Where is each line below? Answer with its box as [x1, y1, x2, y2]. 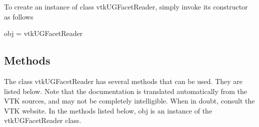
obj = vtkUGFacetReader [4, 28, 83, 38]
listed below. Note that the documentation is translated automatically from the [4, 85, 247, 96]
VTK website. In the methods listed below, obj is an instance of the [4, 105, 212, 115]
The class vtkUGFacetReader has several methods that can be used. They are [4, 75, 243, 86]
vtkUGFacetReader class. [4, 115, 81, 125]
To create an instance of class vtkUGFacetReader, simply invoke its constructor [4, 1, 248, 11]
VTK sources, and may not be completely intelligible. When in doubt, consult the [4, 95, 255, 106]
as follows [4, 11, 33, 21]
